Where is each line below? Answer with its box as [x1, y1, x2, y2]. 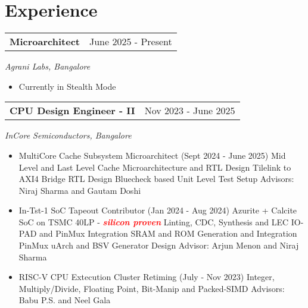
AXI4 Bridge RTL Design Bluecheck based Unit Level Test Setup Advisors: [18, 172, 294, 185]
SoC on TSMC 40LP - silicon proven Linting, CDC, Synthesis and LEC [18, 215, 289, 228]
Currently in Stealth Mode [18, 80, 116, 92]
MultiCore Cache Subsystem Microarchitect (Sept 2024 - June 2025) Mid [18, 149, 286, 161]
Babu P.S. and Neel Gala [18, 294, 111, 306]
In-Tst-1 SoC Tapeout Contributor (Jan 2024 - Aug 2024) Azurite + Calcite [18, 204, 297, 216]
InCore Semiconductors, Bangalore [5, 129, 132, 142]
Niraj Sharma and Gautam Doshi [18, 184, 141, 196]
